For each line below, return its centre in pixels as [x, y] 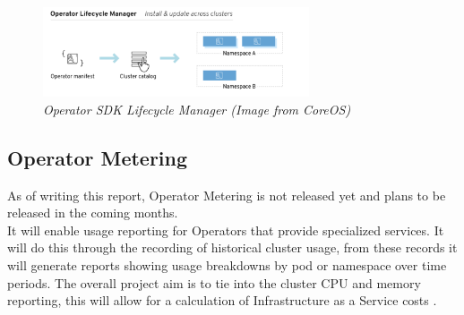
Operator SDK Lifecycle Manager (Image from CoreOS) [197, 109]
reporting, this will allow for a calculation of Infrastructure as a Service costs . [222, 300]
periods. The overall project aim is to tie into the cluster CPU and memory [214, 282]
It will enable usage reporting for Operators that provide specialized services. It [226, 230]
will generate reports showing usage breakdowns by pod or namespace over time [227, 265]
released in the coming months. [93, 213]
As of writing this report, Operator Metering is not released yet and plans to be [227, 195]
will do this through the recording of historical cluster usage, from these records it [232, 247]
